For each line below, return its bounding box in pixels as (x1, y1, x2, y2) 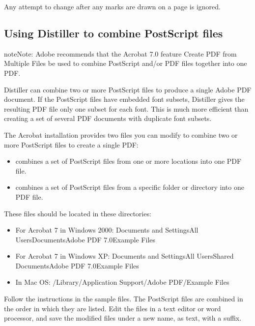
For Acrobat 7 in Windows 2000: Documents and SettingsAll (15, 225, 198, 235)
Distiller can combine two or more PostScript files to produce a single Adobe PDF (4, 84, 252, 94)
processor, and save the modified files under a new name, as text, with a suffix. (4, 313, 242, 323)
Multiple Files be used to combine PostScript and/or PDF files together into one (4, 58, 247, 68)
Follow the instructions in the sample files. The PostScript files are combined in (4, 294, 243, 304)
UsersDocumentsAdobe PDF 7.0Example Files (15, 234, 156, 244)
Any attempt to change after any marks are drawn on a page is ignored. (4, 1, 221, 11)
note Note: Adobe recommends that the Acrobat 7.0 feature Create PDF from (4, 48, 237, 59)
